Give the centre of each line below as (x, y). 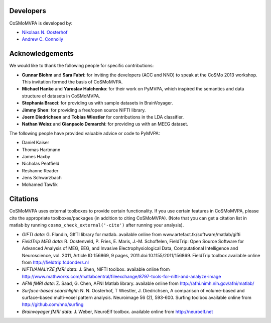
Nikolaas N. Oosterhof (45, 32)
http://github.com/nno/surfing (53, 304)
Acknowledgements (41, 53)
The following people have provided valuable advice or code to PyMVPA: (85, 133)
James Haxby (36, 156)
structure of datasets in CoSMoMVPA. (61, 96)
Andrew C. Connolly (43, 39)
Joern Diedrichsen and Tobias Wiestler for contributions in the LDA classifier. (103, 117)
